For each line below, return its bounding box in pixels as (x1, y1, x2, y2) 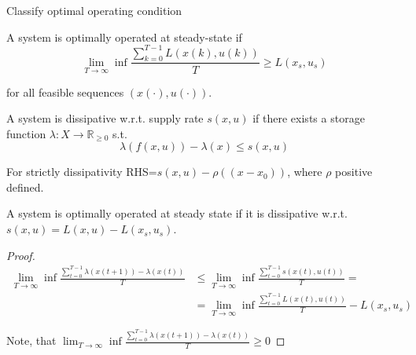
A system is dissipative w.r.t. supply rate (6, 110, 204, 126)
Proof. (6, 247, 35, 263)
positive (335, 163, 373, 180)
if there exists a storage (252, 110, 365, 126)
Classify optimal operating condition (6, 2, 182, 18)
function (6, 125, 46, 141)
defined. (6, 178, 44, 195)
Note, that (6, 332, 57, 349)
